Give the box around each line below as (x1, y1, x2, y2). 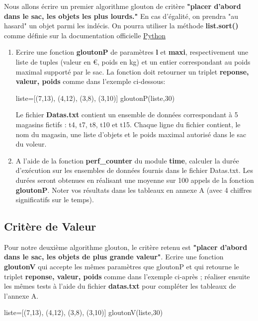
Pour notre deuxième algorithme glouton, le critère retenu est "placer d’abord (4, 241, 248, 252)
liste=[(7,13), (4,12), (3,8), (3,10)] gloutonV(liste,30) (4, 307, 163, 318)
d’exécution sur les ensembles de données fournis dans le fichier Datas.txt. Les (15, 165, 253, 175)
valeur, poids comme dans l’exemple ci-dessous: (15, 76, 166, 86)
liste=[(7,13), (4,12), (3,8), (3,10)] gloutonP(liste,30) (15, 92, 175, 103)
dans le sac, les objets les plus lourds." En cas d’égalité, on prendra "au (4, 10, 238, 21)
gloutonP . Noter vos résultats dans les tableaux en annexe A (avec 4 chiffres (15, 184, 252, 195)
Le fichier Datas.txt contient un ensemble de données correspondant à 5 (15, 109, 238, 120)
